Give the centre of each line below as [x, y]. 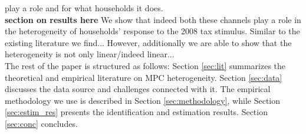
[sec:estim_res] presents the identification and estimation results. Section [136, 112]
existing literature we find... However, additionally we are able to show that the [148, 42]
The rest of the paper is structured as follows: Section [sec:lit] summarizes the [145, 65]
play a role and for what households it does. [84, 8]
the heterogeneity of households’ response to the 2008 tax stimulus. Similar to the [152, 31]
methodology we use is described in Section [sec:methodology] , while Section [143, 100]
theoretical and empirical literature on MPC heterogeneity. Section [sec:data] [144, 77]
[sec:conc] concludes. [41, 123]
